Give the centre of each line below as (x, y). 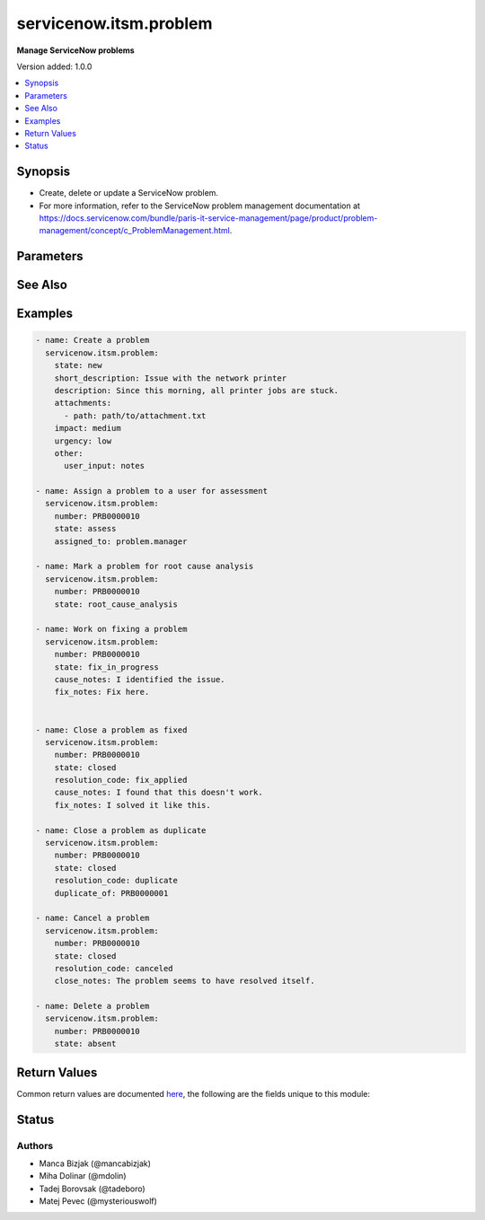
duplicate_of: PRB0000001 (111, 893)
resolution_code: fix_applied (121, 780)
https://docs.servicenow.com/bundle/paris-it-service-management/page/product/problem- (208, 218)
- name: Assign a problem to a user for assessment (152, 491)
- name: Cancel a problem (93, 918)
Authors (35, 1145)
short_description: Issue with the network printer (171, 378)
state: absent (85, 1044)
